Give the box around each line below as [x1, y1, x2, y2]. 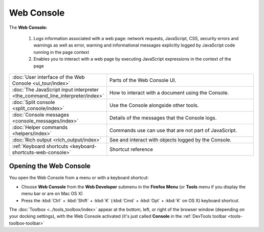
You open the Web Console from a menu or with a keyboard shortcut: [9, 175, 149, 181]
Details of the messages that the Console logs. [109, 114, 217, 121]
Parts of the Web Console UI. [109, 76, 176, 83]
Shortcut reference [109, 146, 154, 153]
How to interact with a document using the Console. [109, 89, 229, 96]
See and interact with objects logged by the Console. [109, 136, 232, 143]
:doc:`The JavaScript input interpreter [12, 86, 99, 93]
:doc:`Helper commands [12, 124, 68, 131]
